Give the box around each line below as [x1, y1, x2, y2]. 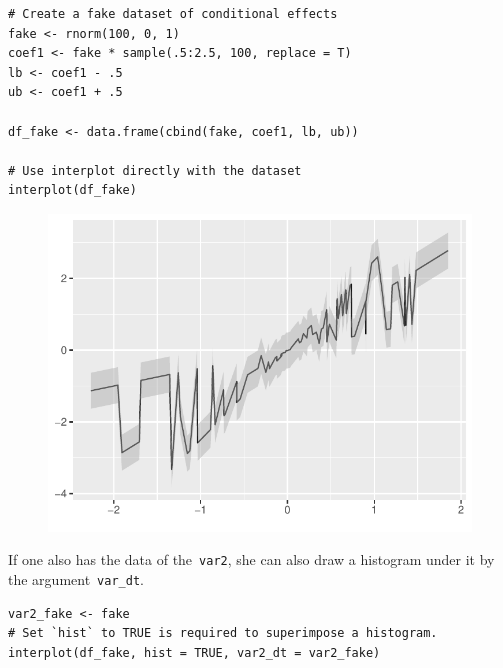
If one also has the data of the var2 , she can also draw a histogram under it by [8, 549, 495, 570]
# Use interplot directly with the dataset [8, 163, 302, 178]
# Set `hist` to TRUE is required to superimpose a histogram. [8, 626, 438, 641]
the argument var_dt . [8, 568, 144, 589]
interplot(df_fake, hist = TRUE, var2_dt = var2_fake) [8, 645, 381, 660]
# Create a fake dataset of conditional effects [8, 7, 338, 21]
